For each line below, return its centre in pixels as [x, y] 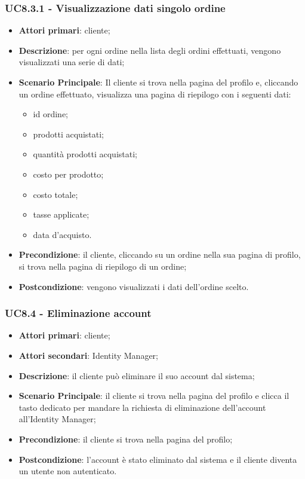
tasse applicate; [61, 214]
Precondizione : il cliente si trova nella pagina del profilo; [126, 439]
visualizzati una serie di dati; [72, 62]
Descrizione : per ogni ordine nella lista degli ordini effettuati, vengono [150, 50]
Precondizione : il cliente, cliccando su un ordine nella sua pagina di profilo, [160, 254]
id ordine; [50, 114]
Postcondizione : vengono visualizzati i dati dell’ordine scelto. [134, 286]
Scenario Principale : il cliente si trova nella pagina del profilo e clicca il [154, 396]
